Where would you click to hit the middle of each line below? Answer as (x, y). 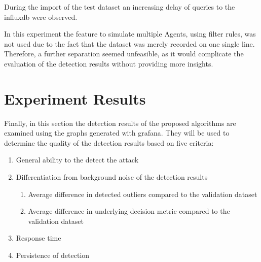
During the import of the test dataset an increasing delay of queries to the (120, 7)
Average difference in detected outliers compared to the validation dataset (143, 194)
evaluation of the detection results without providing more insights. (109, 63)
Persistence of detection (53, 255)
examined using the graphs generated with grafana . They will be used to (117, 133)
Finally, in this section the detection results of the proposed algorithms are (120, 123)
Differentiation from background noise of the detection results (112, 177)
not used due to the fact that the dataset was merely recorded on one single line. (129, 43)
